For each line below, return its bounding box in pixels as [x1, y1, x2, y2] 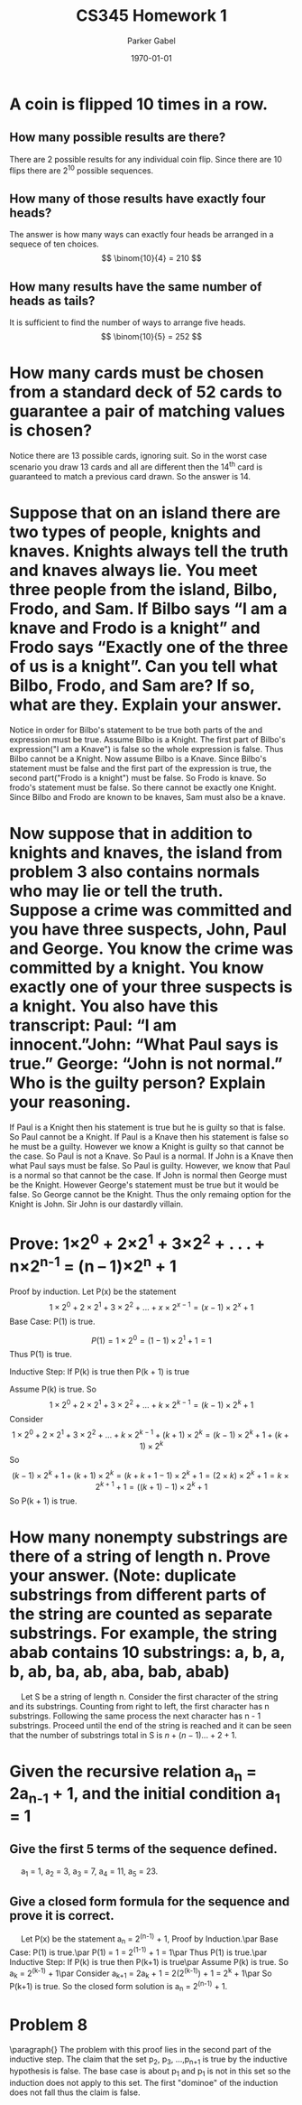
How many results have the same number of [9, 279, 262, 294]
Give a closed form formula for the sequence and [9, 1894, 290, 1909]
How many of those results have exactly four [9, 191, 266, 206]
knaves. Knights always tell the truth [9, 541, 288, 561]
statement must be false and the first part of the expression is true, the [9, 762, 272, 773]
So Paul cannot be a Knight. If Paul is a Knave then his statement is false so [9, 1131, 289, 1142]
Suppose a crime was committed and [9, 899, 293, 920]
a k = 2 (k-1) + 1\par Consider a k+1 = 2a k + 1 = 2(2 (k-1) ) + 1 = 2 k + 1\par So [9, 1966, 272, 1980]
